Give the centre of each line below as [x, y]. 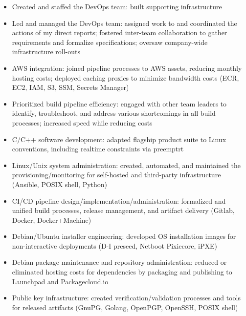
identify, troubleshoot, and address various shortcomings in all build [114, 113]
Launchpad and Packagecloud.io [60, 281]
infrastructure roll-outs [46, 52]
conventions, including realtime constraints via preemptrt [98, 149]
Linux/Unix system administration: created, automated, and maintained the [126, 165]
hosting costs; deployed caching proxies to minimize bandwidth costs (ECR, [125, 77]
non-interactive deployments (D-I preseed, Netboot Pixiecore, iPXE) [114, 245]
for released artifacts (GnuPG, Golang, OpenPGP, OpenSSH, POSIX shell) [125, 307]
